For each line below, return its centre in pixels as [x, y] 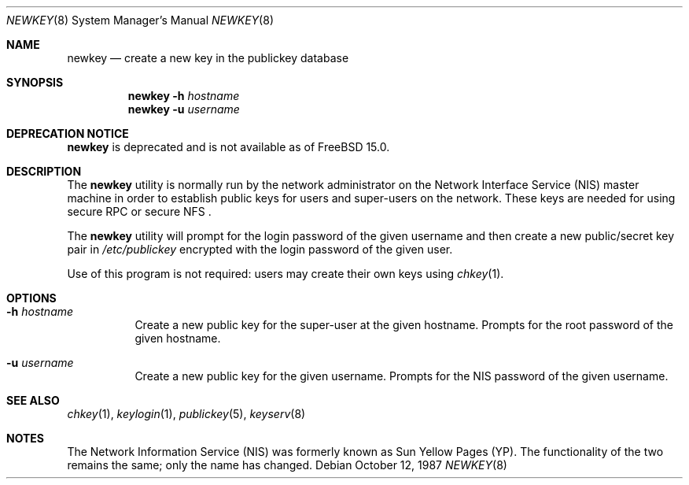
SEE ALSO [33, 400]
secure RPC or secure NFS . [139, 211]
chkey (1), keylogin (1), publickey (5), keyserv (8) [186, 414]
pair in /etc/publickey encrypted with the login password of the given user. [260, 249]
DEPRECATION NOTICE [68, 133]
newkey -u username [184, 109]
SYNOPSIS [35, 82]
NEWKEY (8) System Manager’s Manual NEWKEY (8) [140, 20]
